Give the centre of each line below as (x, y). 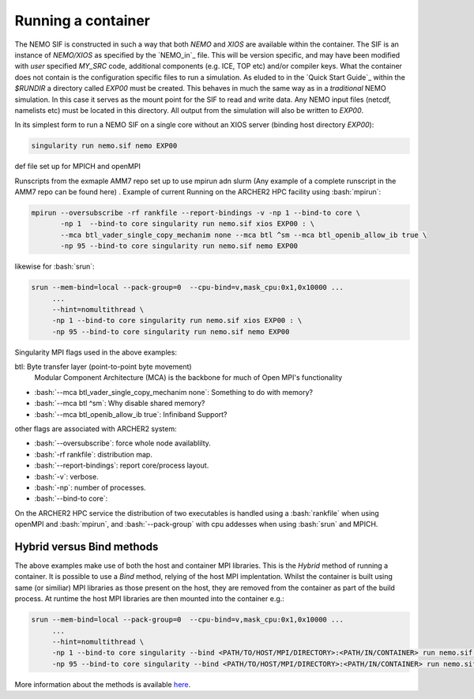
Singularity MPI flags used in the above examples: (96, 352)
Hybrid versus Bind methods (87, 546)
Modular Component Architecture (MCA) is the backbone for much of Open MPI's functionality (188, 378)
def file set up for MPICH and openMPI (78, 167)
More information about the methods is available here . (103, 684)
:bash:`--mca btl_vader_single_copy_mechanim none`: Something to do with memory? (174, 392)
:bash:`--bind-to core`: (71, 498)
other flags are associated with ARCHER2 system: (96, 429)
